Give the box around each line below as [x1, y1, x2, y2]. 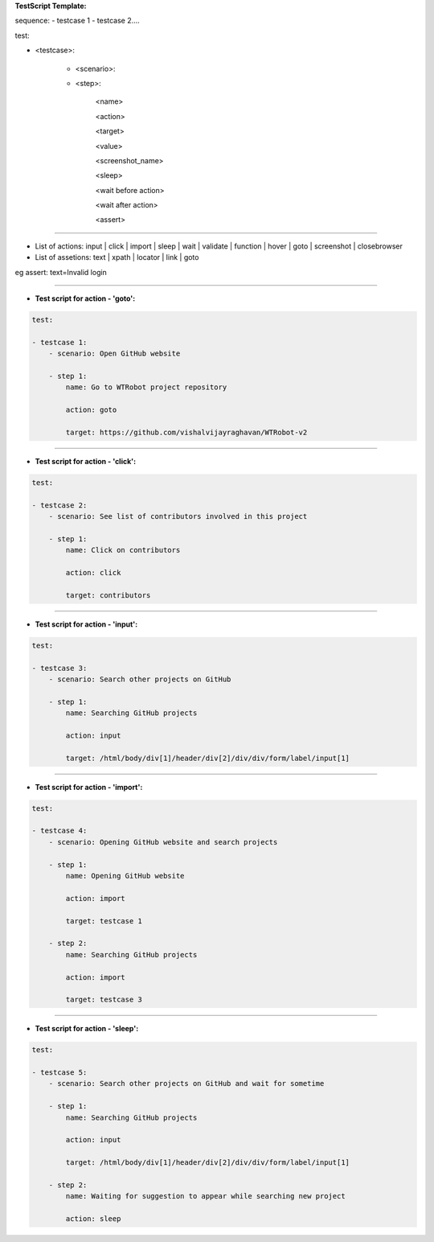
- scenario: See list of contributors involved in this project [48, 512, 308, 521]
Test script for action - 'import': [35, 782, 143, 792]
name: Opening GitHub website [65, 871, 185, 880]
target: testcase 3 [65, 995, 142, 1005]
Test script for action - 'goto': [35, 294, 136, 303]
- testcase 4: [31, 826, 88, 836]
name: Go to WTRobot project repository [65, 383, 227, 392]
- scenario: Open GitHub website [48, 349, 181, 358]
